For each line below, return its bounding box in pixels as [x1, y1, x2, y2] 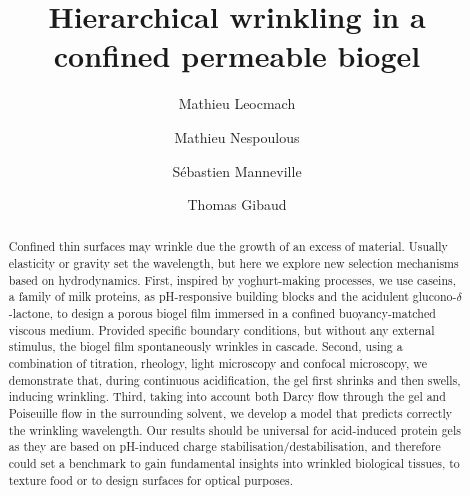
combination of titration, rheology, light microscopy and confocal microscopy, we [8, 355, 427, 372]
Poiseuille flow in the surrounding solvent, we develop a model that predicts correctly [8, 405, 452, 422]
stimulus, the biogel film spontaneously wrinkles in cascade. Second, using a [8, 338, 403, 355]
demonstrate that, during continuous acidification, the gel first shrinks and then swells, [8, 371, 461, 388]
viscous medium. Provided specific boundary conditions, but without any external [8, 321, 435, 338]
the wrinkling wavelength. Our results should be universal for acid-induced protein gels [8, 421, 461, 438]
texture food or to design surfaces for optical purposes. [8, 471, 294, 488]
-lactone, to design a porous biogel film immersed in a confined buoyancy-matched [8, 305, 436, 322]
